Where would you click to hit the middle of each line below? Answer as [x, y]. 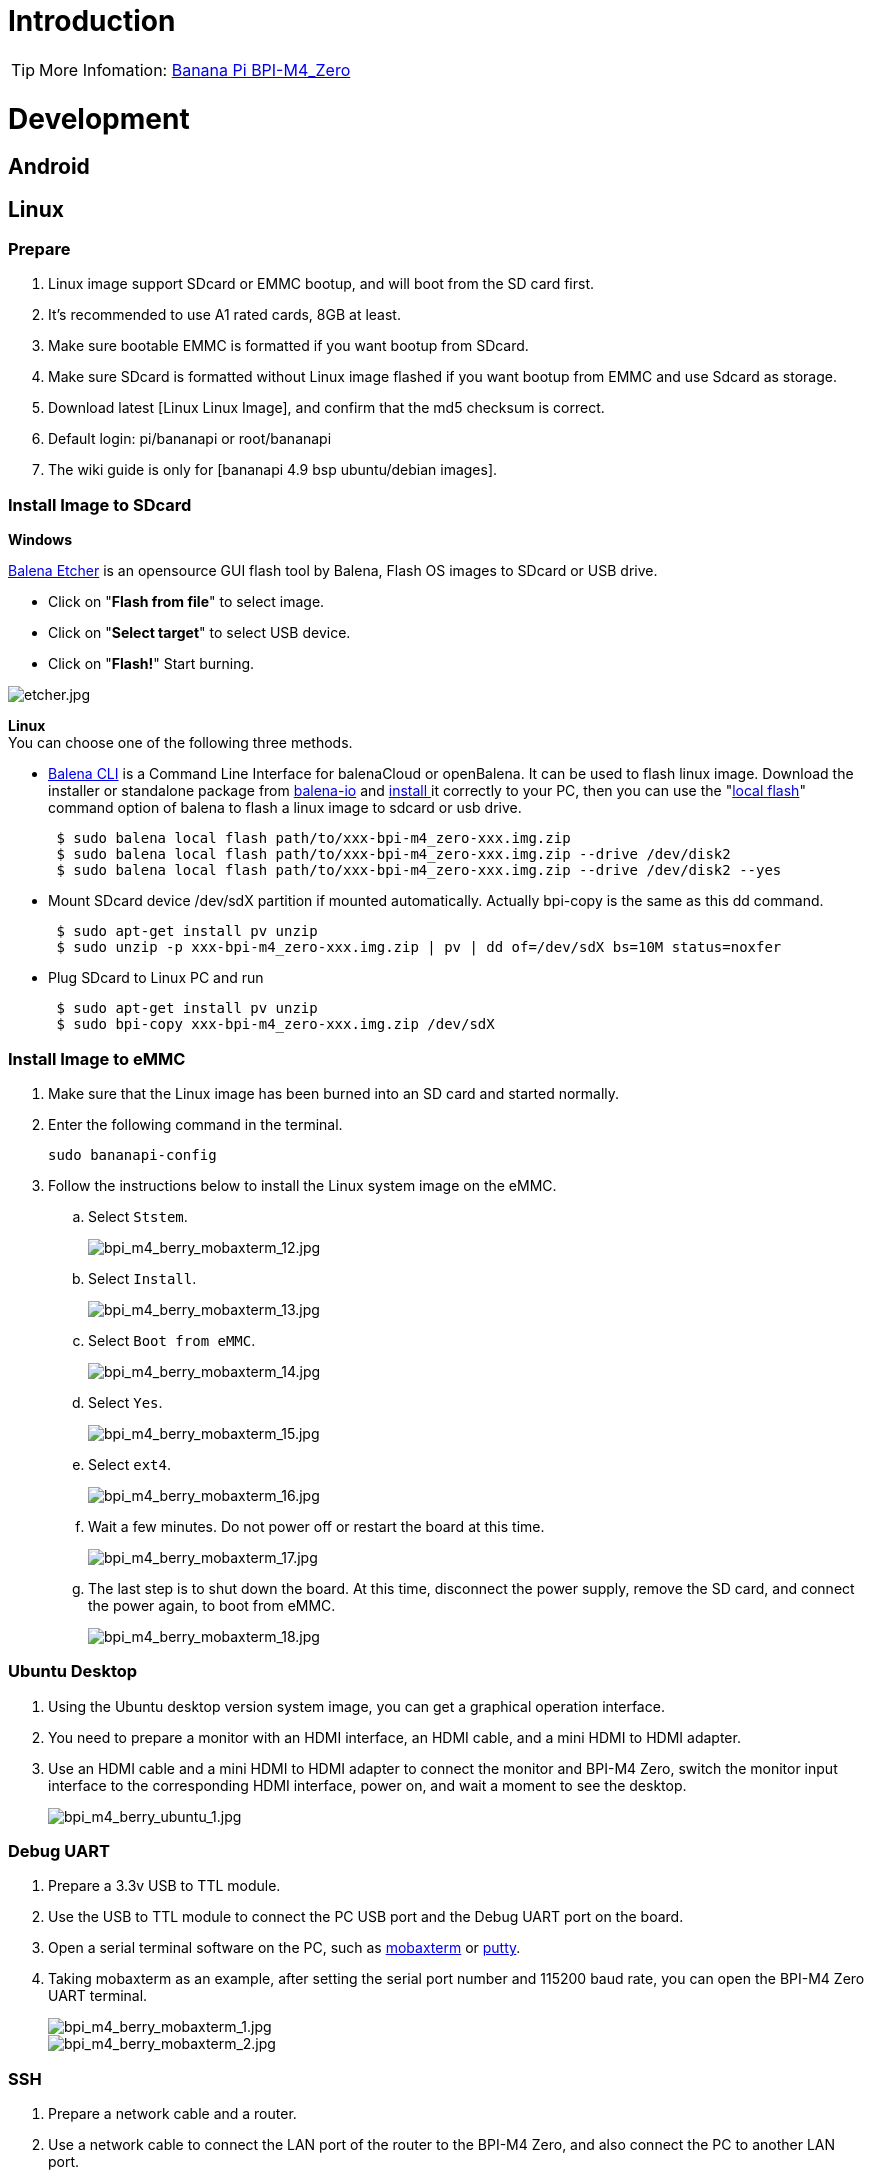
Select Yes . [125, 1402]
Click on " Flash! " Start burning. [151, 664]
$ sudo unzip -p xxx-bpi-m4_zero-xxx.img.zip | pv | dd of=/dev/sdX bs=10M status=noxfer [419, 947]
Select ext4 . [129, 1464]
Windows [40, 540]
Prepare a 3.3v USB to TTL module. [164, 1886]
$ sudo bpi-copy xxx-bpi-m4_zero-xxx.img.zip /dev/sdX [275, 1024]
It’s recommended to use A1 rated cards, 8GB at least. [224, 315]
